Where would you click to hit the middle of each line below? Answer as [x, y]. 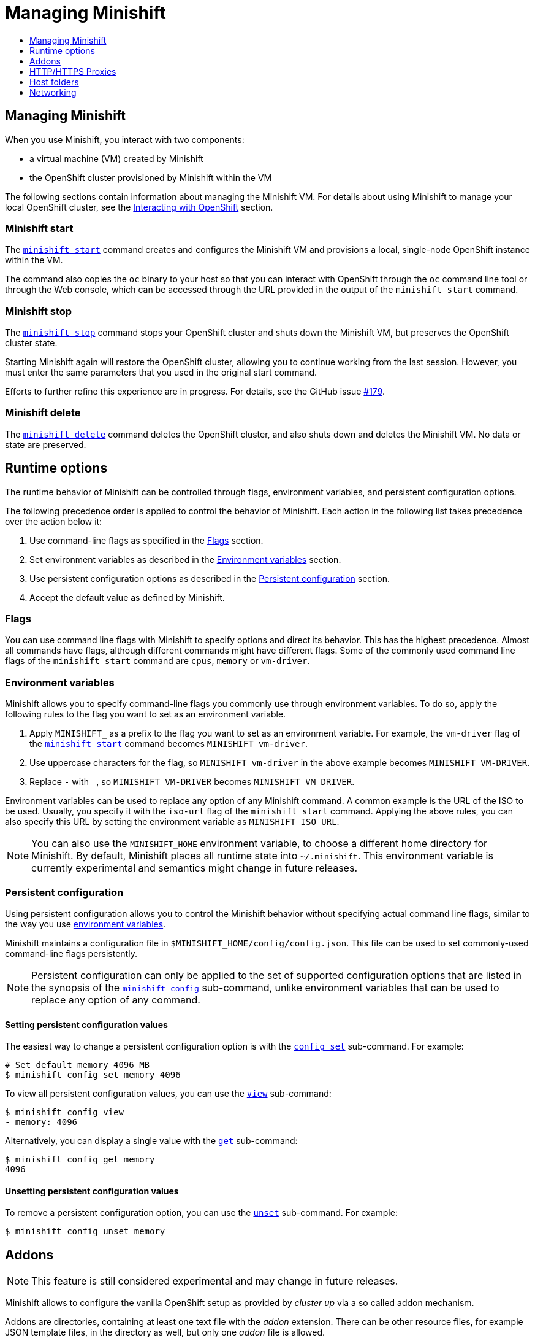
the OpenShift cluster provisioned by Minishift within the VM [151, 177]
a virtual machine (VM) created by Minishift [116, 158]
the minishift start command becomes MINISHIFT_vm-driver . [169, 744]
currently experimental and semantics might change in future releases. [194, 868]
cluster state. [31, 343]
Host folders [54, 82]
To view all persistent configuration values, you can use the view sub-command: [168, 1094]
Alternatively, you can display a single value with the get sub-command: [151, 1141]
